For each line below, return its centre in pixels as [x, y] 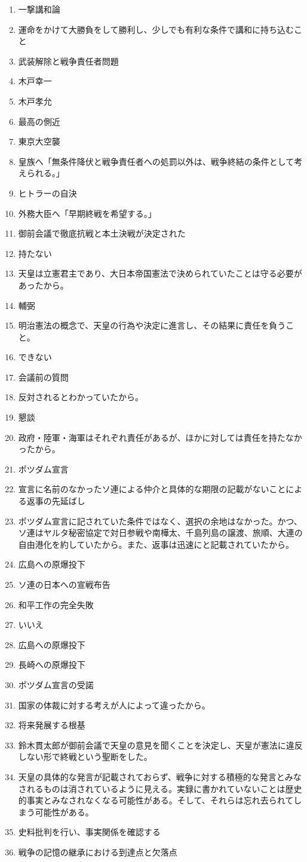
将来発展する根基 [52, 725]
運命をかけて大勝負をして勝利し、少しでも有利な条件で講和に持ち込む [156, 29]
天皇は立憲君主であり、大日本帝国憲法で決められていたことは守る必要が [160, 273]
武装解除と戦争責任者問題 [68, 61]
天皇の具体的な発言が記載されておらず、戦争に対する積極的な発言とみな [160, 776]
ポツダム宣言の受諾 [56, 684]
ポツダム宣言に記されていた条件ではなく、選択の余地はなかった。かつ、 [160, 521]
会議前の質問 [43, 377]
